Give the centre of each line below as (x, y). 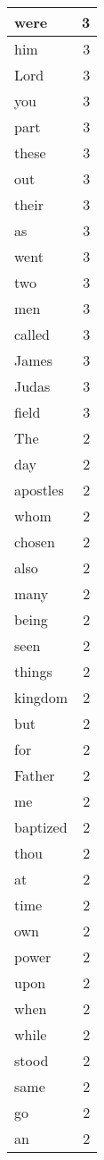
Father (35, 775)
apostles (39, 490)
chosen (35, 542)
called (32, 334)
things (33, 671)
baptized (41, 827)
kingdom (41, 697)
